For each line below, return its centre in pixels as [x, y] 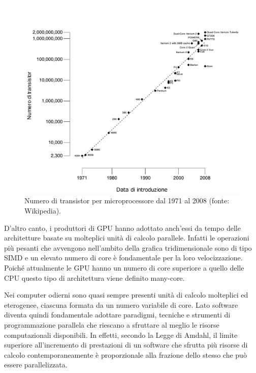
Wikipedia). [43, 211]
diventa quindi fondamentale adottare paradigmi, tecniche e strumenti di [117, 315]
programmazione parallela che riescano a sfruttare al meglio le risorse [112, 324]
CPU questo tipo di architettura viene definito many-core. [94, 277]
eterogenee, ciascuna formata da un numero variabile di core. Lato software [121, 304]
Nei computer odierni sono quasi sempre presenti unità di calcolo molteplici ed [126, 295]
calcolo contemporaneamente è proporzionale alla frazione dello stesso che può [125, 354]
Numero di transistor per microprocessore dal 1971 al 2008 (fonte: [127, 201]
